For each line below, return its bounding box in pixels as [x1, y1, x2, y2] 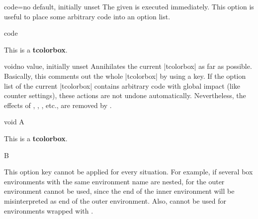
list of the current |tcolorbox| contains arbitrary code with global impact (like [4, 80, 240, 91]
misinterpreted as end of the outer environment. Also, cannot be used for [4, 195, 226, 206]
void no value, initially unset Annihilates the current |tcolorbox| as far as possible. [4, 61, 252, 71]
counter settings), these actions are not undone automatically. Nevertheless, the [4, 90, 246, 101]
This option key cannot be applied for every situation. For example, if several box [4, 166, 253, 177]
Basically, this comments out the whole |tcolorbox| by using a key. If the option [4, 70, 246, 81]
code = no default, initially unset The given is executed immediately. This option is [4, 1, 254, 11]
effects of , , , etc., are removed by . [4, 100, 112, 110]
